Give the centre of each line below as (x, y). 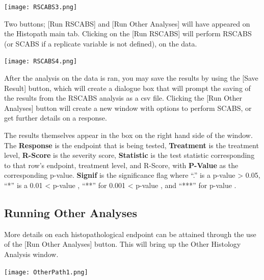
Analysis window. (31, 254)
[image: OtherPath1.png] (46, 272)
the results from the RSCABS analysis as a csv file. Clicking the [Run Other (123, 98)
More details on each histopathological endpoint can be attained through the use (130, 234)
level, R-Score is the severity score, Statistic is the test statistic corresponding (129, 155)
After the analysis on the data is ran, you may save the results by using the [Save (131, 78)
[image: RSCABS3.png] (41, 7)
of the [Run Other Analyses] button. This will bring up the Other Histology (123, 244)
